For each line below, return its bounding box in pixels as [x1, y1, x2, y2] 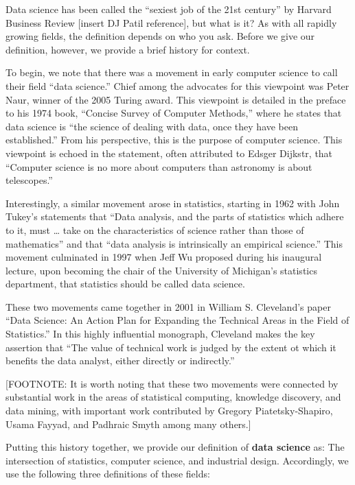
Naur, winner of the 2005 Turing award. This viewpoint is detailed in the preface [5, 92, 346, 106]
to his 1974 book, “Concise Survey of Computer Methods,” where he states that [5, 106, 342, 120]
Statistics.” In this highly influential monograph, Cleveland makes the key [5, 327, 315, 341]
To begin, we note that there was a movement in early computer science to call [5, 65, 338, 80]
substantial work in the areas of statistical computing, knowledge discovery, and [5, 390, 341, 404]
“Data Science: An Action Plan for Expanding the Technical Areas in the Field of [5, 313, 350, 327]
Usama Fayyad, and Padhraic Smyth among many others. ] [5, 416, 251, 431]
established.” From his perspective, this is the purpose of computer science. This [5, 132, 343, 147]
